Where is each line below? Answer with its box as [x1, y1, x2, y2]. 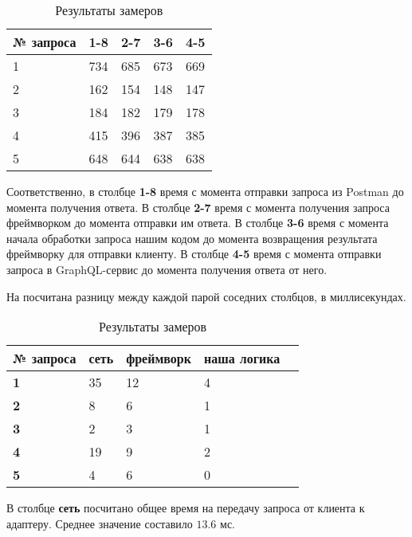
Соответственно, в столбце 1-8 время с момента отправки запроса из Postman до [6, 183, 404, 199]
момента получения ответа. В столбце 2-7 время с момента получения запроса [6, 198, 390, 215]
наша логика [203, 349, 281, 368]
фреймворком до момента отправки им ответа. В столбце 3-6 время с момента [6, 214, 389, 231]
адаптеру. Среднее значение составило [6, 515, 193, 531]
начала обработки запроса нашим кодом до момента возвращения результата [6, 229, 378, 246]
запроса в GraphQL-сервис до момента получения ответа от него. [6, 261, 328, 277]
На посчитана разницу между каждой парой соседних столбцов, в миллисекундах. [6, 288, 406, 304]
